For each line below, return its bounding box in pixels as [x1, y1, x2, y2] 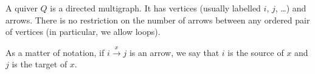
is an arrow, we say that [129, 46, 220, 58]
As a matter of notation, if [5, 46, 105, 58]
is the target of [12, 58, 67, 70]
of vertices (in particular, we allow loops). [5, 25, 161, 38]
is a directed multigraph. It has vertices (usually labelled [50, 2, 261, 14]
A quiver [5, 2, 38, 14]
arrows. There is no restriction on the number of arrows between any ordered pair [5, 13, 310, 26]
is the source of [227, 46, 284, 58]
